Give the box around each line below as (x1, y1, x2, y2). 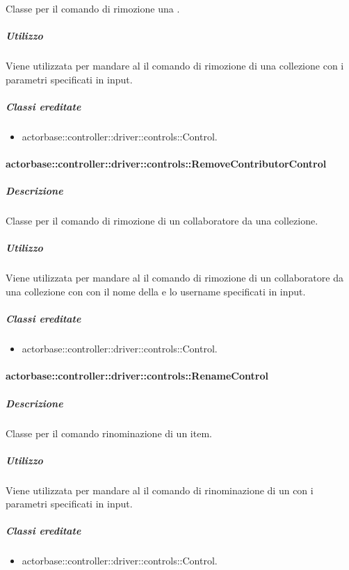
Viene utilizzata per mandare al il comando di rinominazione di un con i (6, 482, 314, 497)
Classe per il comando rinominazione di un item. (6, 425, 212, 440)
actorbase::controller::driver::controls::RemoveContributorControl (6, 156, 327, 171)
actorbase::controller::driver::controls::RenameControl (6, 368, 268, 383)
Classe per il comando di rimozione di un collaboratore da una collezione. (6, 213, 318, 228)
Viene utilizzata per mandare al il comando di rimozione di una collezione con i (6, 58, 344, 73)
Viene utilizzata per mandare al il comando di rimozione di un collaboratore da (6, 270, 343, 285)
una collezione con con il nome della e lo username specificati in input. (6, 284, 306, 298)
